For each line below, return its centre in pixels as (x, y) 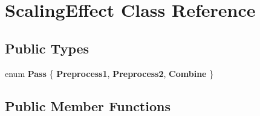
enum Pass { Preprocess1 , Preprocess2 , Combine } (109, 73)
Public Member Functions (88, 105)
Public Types (47, 48)
